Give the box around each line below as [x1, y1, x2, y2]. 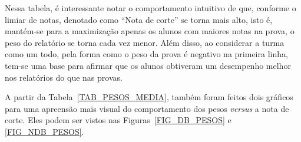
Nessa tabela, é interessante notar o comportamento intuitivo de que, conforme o [5, 2, 296, 14]
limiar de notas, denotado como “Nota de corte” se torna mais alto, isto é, [5, 13, 273, 25]
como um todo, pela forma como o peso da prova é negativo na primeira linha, [5, 48, 288, 60]
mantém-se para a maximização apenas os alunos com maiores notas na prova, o [5, 25, 295, 37]
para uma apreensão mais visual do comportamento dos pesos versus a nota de [5, 102, 289, 114]
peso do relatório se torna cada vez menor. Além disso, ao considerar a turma [5, 36, 285, 48]
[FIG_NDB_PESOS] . [5, 125, 84, 137]
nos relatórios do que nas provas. [5, 71, 123, 83]
